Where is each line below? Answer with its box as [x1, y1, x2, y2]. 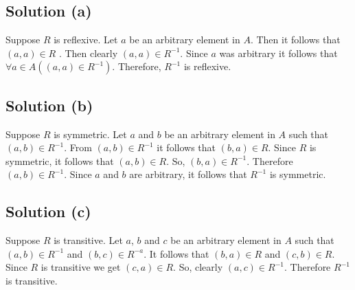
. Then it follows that [250, 32, 341, 47]
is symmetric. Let [54, 126, 127, 141]
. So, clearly [173, 260, 223, 274]
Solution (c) [5, 201, 91, 222]
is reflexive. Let [54, 32, 118, 47]
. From [64, 140, 92, 155]
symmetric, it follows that [5, 153, 114, 168]
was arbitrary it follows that [219, 45, 338, 60]
